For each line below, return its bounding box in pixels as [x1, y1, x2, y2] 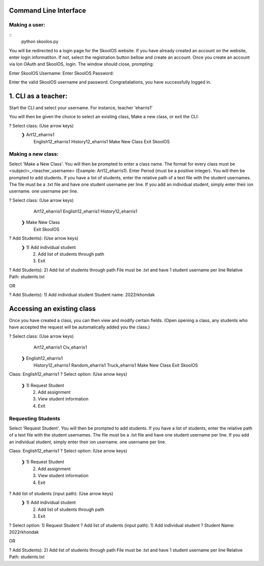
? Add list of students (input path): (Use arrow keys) [9, 491, 113, 497]
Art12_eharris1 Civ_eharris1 [33, 345, 88, 350]
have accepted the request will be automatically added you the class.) [9, 324, 150, 330]
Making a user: [9, 22, 45, 28]
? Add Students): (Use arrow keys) [9, 235, 79, 241]
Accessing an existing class [9, 305, 96, 313]
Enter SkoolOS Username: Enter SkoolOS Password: [9, 70, 114, 76]
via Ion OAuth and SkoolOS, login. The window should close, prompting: [9, 61, 154, 67]
